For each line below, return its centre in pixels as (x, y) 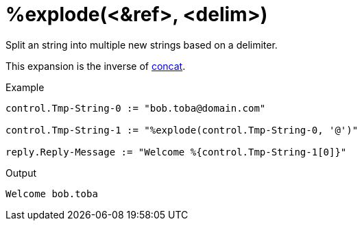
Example (25, 87)
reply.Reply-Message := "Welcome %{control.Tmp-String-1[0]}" (176, 152)
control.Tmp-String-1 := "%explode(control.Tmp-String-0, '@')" (182, 130)
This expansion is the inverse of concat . (96, 66)
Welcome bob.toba (52, 193)
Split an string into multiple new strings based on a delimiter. (142, 45)
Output (21, 173)
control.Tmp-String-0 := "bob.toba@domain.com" (136, 108)
